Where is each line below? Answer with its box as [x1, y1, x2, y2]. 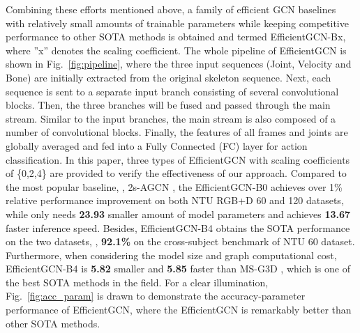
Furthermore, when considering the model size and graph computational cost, [6, 247, 337, 262]
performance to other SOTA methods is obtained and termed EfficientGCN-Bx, [6, 29, 346, 44]
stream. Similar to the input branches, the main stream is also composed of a [6, 111, 336, 125]
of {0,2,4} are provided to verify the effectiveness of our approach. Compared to [6, 166, 347, 180]
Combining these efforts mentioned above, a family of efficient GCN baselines [6, 2, 336, 16]
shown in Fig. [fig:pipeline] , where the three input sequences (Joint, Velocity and [6, 56, 352, 71]
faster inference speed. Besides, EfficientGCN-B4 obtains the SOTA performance [6, 220, 350, 235]
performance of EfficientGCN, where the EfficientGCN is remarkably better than [6, 302, 352, 317]
